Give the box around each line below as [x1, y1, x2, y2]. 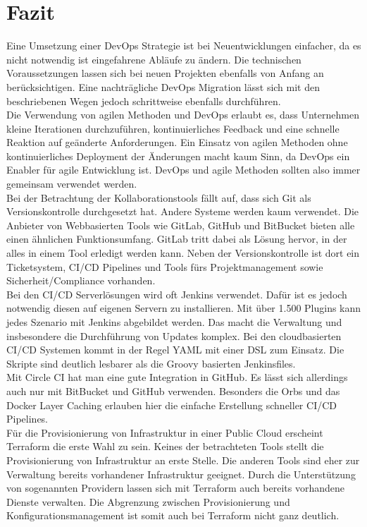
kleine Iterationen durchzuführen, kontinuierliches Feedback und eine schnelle [6, 121, 340, 135]
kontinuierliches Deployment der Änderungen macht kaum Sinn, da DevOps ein [6, 148, 350, 163]
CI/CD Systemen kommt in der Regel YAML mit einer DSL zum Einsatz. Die [6, 342, 344, 357]
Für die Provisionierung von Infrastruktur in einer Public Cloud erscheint [6, 425, 323, 440]
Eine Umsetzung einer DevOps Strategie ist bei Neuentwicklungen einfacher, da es [6, 38, 361, 53]
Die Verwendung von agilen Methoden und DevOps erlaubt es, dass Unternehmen [6, 107, 359, 122]
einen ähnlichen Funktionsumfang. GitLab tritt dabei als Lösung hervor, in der [6, 231, 347, 246]
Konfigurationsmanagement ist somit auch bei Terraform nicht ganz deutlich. [6, 508, 340, 523]
